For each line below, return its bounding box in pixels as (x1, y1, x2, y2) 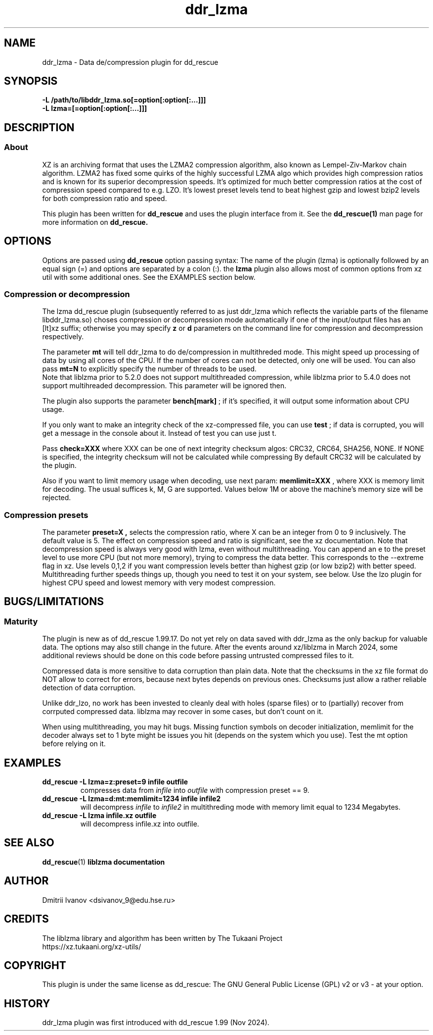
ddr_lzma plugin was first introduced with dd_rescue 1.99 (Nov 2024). (42, 1018, 269, 1027)
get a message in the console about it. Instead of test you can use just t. (42, 429, 277, 438)
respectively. (42, 332, 84, 341)
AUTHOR (4, 875, 49, 887)
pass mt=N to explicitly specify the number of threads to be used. (42, 364, 257, 373)
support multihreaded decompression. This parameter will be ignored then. (42, 381, 287, 390)
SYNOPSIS (4, 75, 58, 88)
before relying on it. (42, 739, 106, 748)
